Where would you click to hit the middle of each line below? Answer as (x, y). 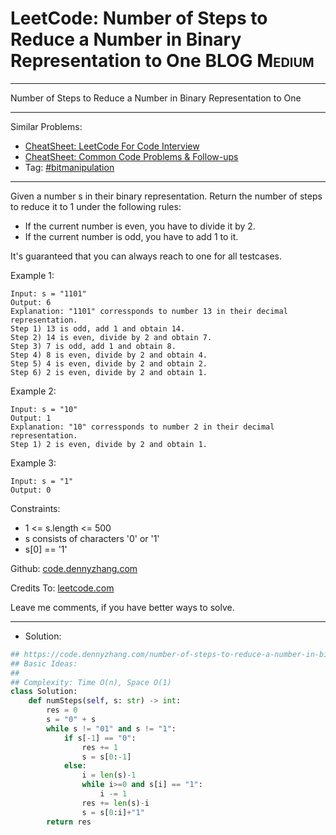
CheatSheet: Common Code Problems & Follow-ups (131, 156)
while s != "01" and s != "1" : (111, 728)
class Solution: (44, 692)
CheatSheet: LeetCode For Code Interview (112, 146)
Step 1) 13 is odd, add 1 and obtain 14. (98, 328)
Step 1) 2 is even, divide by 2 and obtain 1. (109, 444)
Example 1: (32, 275)
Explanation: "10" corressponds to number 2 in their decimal (142, 427)
